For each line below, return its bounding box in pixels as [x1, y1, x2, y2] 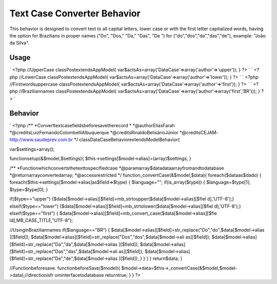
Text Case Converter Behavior [9, 8, 141, 19]
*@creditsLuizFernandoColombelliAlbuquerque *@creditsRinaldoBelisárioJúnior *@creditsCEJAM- [9, 130, 219, 136]
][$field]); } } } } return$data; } [118, 255, 183, 261]
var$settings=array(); [9, 146, 55, 152]
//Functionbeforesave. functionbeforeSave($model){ [9, 265, 121, 271]
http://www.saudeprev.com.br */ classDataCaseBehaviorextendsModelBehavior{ [9, 136, 181, 143]
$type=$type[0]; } [9, 186, 48, 192]
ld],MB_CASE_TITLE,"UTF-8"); [9, 217, 73, 224]
